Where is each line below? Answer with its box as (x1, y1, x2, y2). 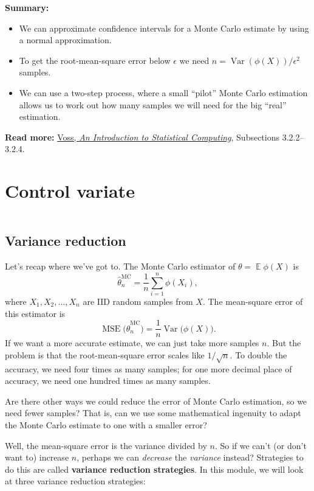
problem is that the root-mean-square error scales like (5, 348, 205, 361)
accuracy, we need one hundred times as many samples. (5, 374, 211, 387)
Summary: (5, 1, 49, 13)
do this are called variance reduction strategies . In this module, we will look (5, 462, 304, 475)
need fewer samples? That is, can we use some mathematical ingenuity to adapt (5, 406, 301, 419)
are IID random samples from (83, 294, 193, 307)
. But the (267, 336, 301, 349)
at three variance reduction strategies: (5, 475, 146, 487)
